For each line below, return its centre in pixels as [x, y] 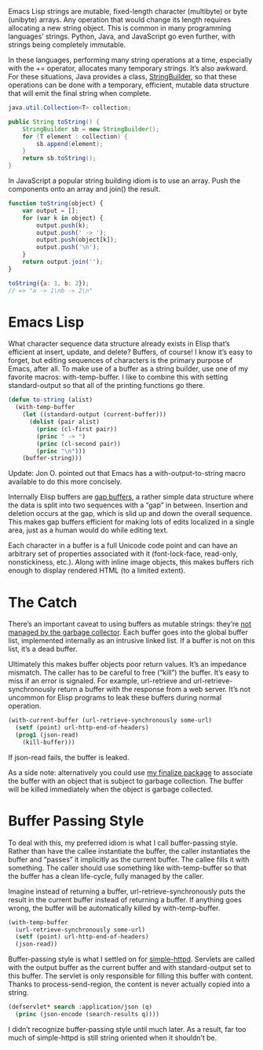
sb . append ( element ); [70, 144]
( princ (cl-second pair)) [79, 444]
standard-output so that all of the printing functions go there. [107, 386]
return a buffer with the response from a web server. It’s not [154, 690]
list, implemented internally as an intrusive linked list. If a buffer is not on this [131, 641]
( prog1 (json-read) [47, 735]
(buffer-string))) [52, 459]
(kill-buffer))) [49, 742]
